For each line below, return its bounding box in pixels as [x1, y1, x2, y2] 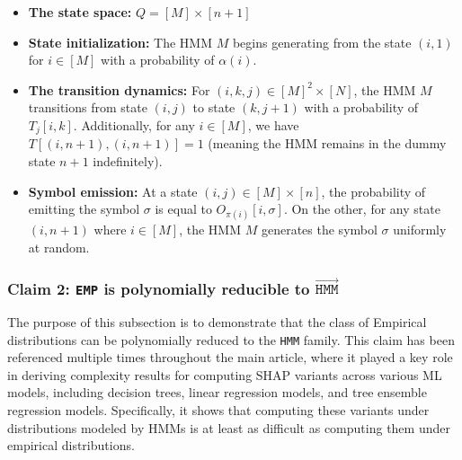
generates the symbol [261, 220, 378, 239]
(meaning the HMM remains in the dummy [208, 134, 447, 153]
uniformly [393, 220, 447, 239]
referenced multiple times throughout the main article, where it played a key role [7, 348, 453, 367]
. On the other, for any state [283, 199, 440, 218]
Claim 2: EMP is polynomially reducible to [7, 277, 310, 299]
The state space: [28, 3, 132, 21]
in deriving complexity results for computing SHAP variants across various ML [7, 365, 442, 384]
